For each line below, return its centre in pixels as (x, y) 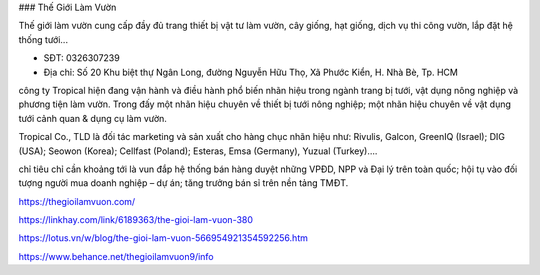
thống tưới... (43, 39)
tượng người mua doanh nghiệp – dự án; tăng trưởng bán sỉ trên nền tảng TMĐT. (183, 183)
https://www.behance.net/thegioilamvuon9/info (116, 256)
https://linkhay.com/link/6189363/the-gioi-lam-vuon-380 (136, 220)
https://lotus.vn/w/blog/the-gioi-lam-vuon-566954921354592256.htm (163, 238)
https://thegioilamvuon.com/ (77, 201)
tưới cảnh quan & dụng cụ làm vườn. (92, 118)
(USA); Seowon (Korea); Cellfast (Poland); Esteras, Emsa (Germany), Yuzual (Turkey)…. (198, 151)
